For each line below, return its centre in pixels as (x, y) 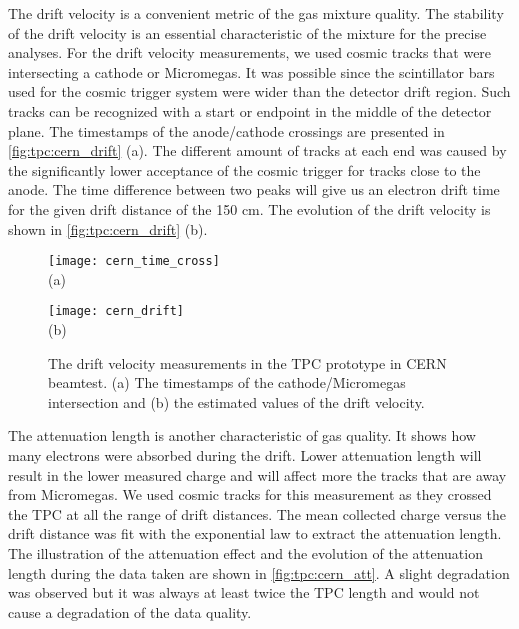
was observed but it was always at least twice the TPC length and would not (244, 592)
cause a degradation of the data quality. (130, 611)
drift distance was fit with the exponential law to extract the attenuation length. (255, 533)
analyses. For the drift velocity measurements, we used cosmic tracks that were (250, 52)
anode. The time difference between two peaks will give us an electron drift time (254, 189)
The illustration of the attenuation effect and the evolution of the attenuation (245, 552)
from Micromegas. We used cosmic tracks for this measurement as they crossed (250, 494)
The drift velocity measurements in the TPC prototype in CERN (247, 362)
